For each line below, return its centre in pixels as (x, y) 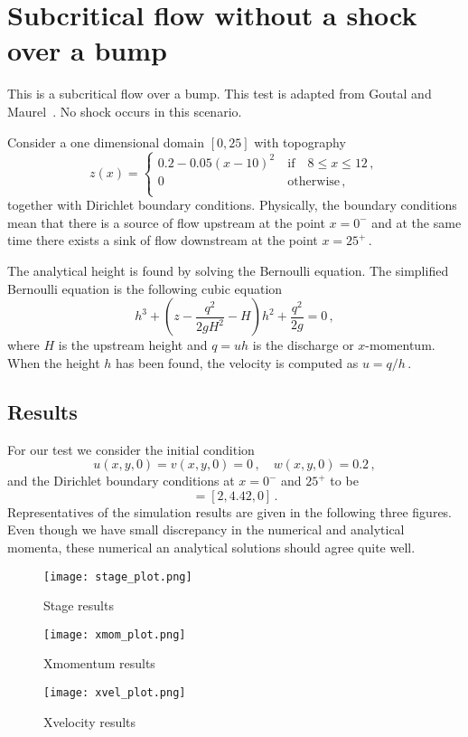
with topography (300, 142)
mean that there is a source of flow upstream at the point (166, 222)
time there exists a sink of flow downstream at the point (163, 240)
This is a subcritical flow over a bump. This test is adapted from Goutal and (220, 94)
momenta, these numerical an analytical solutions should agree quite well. (211, 547)
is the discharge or (303, 345)
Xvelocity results (90, 721)
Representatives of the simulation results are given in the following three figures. (229, 511)
